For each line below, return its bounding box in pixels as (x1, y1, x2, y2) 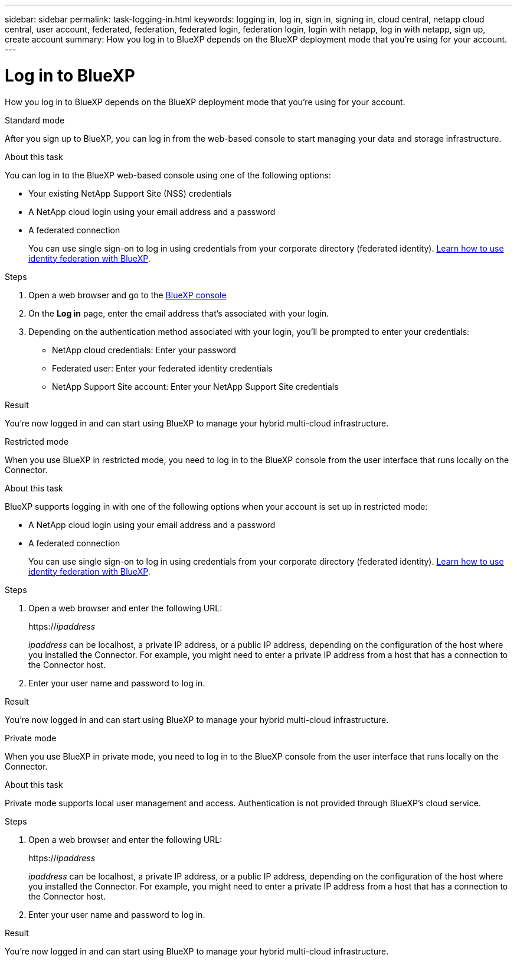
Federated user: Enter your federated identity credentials (52, 363, 273, 373)
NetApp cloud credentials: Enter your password (52, 344, 236, 355)
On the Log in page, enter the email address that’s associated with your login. (28, 308, 329, 318)
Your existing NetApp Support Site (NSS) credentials (28, 188, 232, 198)
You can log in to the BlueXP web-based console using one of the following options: (5, 170, 331, 180)
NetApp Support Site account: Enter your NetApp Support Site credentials (52, 381, 339, 392)
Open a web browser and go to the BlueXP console (28, 289, 227, 300)
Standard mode (5, 115, 65, 125)
